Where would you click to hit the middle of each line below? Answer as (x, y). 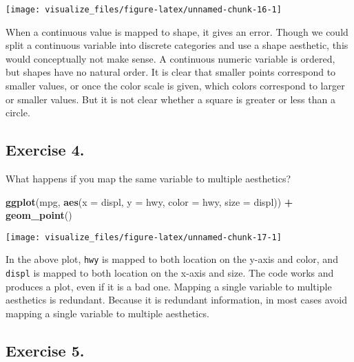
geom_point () (39, 215)
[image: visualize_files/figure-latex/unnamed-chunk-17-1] (144, 237)
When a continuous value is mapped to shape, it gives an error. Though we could (177, 31)
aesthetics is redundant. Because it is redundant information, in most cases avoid (176, 300)
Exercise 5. (45, 350)
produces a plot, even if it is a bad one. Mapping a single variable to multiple (169, 286)
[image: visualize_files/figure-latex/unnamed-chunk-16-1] (144, 10)
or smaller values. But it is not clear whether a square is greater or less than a (170, 99)
